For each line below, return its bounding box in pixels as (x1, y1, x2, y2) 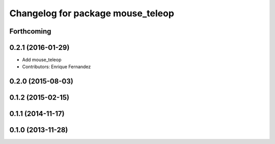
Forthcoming (9, 27, 51, 36)
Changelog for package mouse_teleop (9, 8, 174, 19)
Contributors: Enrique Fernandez (22, 64, 91, 70)
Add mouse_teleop (22, 56, 62, 63)
